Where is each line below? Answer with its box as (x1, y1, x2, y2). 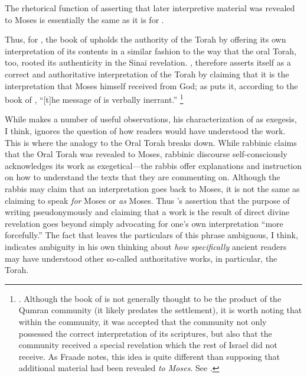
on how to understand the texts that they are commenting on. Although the (5, 171, 280, 183)
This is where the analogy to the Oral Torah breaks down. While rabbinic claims (5, 136, 297, 148)
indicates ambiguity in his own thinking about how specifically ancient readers (5, 240, 287, 252)
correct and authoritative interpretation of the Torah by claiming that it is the (5, 67, 289, 80)
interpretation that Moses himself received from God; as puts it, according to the (5, 79, 298, 92)
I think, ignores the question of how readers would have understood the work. (5, 125, 286, 136)
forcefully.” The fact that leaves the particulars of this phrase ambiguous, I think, (5, 229, 298, 241)
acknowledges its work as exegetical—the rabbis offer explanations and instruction (5, 159, 302, 171)
